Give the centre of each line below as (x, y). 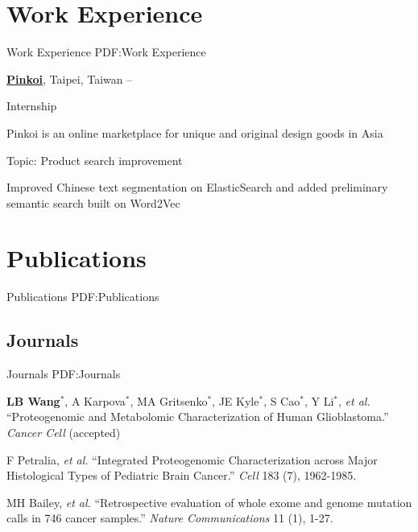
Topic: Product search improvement (95, 160)
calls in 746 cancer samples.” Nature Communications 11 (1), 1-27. (170, 518)
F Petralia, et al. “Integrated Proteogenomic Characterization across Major (192, 459)
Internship (32, 106)
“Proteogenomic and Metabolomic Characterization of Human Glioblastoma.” (198, 417)
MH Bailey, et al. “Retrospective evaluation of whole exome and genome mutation (209, 502)
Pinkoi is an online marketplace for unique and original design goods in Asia (195, 132)
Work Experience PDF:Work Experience (106, 52)
